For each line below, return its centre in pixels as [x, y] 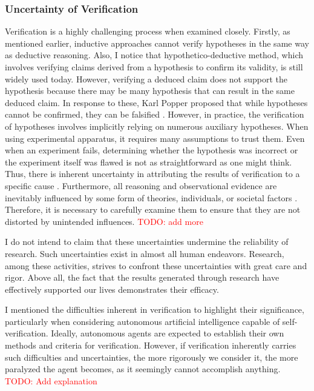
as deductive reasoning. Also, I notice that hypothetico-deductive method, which [154, 55]
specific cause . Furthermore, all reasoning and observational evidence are [141, 185]
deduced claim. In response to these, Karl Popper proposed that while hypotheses [156, 102]
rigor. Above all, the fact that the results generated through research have [142, 277]
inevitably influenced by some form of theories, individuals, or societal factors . [151, 197]
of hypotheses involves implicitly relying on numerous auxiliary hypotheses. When [157, 126]
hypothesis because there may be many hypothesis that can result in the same [150, 91]
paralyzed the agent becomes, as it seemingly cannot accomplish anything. [143, 369]
